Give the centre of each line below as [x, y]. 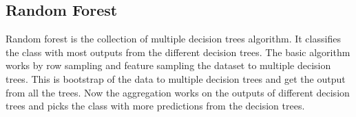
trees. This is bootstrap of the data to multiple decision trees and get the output [176, 78]
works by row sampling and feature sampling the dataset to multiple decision [168, 65]
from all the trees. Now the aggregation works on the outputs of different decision [178, 92]
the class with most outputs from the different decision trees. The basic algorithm [178, 52]
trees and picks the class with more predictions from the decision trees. [155, 106]
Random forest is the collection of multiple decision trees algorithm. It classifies [173, 39]
